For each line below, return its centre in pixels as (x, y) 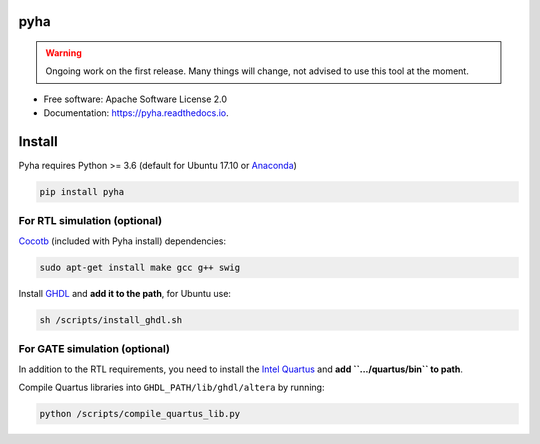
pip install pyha (82, 192)
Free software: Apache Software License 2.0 (135, 99)
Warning (63, 53)
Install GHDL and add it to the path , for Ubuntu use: (125, 293)
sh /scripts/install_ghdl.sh (111, 319)
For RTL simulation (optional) (90, 221)
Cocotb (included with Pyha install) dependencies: (122, 241)
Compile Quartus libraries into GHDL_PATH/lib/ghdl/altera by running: (171, 387)
